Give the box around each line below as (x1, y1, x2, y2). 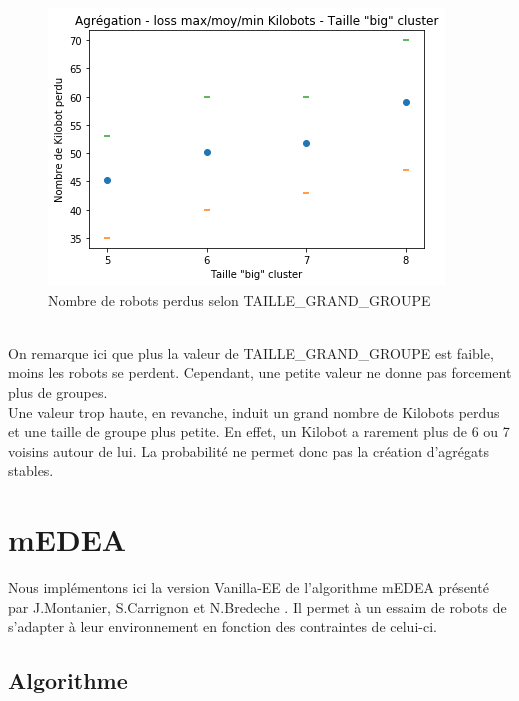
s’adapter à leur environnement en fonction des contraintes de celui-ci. (8, 616, 437, 637)
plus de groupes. (8, 381, 108, 402)
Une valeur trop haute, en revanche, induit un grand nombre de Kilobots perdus (8, 401, 500, 422)
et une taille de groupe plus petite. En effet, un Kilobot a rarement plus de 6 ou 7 (8, 421, 510, 442)
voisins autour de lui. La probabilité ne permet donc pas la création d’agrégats (8, 440, 489, 461)
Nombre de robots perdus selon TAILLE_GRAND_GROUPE (48, 289, 431, 310)
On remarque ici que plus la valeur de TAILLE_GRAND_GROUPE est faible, (8, 342, 494, 363)
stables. (8, 460, 54, 481)
